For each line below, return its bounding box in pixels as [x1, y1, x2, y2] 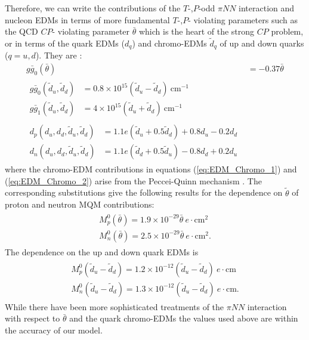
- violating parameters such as [188, 13, 298, 26]
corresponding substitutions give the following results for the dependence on [5, 186, 283, 199]
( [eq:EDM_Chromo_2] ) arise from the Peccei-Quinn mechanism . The [5, 174, 262, 187]
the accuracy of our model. [5, 323, 103, 336]
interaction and [239, 2, 295, 14]
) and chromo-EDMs [132, 37, 207, 49]
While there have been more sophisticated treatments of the [5, 300, 224, 313]
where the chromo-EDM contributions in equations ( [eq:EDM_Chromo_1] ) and [5, 163, 297, 175]
